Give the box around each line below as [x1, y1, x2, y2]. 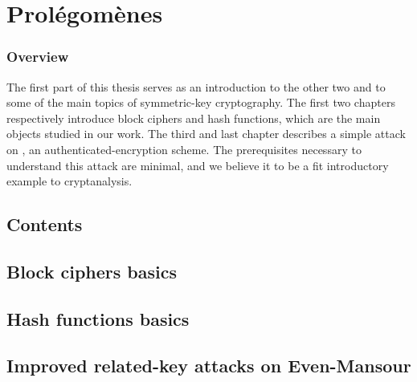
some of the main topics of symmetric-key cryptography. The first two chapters [6, 94, 395, 111]
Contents [6, 212, 83, 237]
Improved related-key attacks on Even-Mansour [6, 353, 411, 378]
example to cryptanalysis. [6, 173, 133, 189]
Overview [6, 47, 69, 67]
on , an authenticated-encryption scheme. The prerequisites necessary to [6, 140, 362, 157]
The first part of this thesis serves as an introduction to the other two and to [6, 78, 386, 95]
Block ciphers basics [6, 258, 177, 283]
